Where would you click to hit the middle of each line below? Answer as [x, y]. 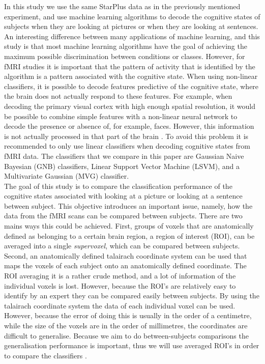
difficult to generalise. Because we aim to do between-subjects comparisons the [126, 335]
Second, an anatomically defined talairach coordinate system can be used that [126, 255]
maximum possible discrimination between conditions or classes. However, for [125, 56]
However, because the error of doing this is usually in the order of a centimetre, [128, 315]
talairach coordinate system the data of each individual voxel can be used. [120, 305]
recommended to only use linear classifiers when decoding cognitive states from [127, 146]
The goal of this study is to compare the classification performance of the [118, 186]
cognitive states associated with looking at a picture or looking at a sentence [123, 196]
